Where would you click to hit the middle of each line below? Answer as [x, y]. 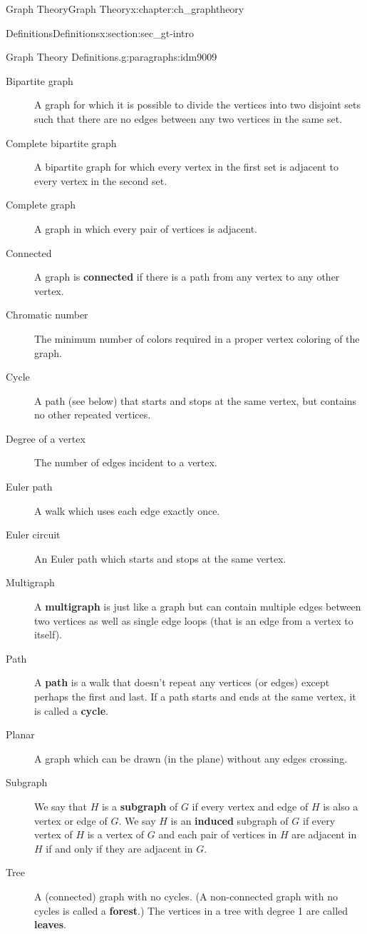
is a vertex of [116, 834]
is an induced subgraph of [229, 820]
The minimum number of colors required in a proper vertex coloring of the [197, 338]
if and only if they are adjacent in [119, 848]
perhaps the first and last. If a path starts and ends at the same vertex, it [195, 696]
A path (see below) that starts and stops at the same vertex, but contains [196, 400]
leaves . [50, 924]
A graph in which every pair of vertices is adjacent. [146, 228]
